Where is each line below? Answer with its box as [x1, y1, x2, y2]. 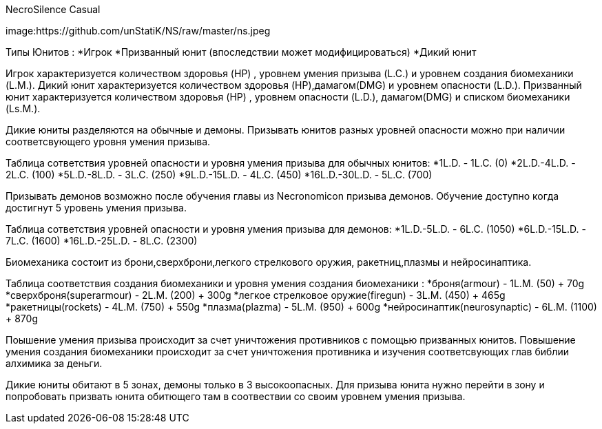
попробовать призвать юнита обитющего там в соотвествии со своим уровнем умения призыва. [6, 390, 466, 402]
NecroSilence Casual [6, 3, 101, 15]
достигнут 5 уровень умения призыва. [6, 202, 187, 213]
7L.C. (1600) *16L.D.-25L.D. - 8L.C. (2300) [6, 235, 198, 247]
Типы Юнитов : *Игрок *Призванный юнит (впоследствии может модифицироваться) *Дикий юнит [6, 46, 477, 58]
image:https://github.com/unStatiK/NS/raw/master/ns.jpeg [6, 25, 271, 36]
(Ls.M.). [6, 103, 41, 114]
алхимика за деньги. [6, 357, 103, 369]
